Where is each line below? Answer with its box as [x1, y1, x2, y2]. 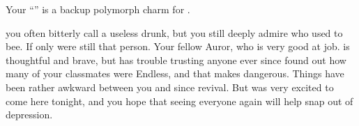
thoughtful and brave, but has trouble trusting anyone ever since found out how [6, 52, 346, 67]
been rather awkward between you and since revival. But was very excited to [6, 79, 334, 94]
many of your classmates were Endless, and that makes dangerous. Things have [6, 66, 344, 81]
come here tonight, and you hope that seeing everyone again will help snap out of [6, 93, 353, 108]
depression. [6, 107, 53, 122]
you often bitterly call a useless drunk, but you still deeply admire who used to [6, 25, 343, 40]
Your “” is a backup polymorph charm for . [6, 2, 190, 16]
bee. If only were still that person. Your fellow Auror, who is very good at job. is [6, 39, 350, 54]
